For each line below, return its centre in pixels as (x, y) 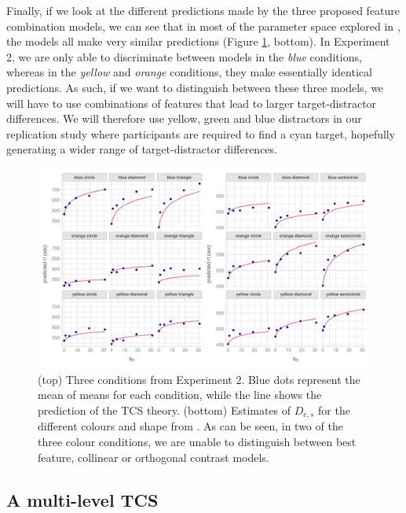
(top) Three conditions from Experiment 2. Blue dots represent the (199, 379)
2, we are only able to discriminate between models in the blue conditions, (184, 56)
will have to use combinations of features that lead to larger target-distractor (192, 103)
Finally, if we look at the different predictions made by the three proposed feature (203, 10)
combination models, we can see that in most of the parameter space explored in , (203, 26)
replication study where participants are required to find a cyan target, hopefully (201, 133)
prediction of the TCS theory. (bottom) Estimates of (165, 410)
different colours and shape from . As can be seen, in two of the (190, 426)
